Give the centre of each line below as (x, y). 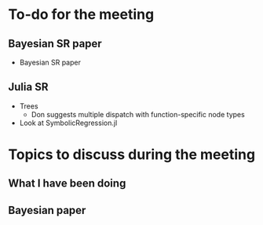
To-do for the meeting (81, 15)
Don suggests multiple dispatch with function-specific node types (138, 114)
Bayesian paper (47, 210)
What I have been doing (67, 184)
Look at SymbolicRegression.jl (68, 123)
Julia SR (28, 87)
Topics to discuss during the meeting (132, 154)
